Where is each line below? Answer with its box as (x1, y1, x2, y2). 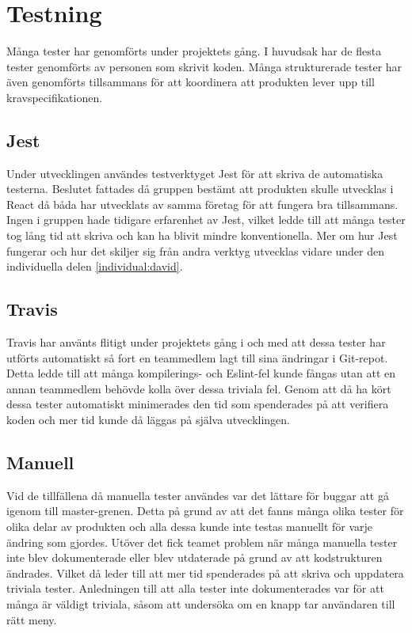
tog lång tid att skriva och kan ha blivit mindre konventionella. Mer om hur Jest (6, 227, 398, 244)
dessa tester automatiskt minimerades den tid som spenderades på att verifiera (6, 396, 389, 412)
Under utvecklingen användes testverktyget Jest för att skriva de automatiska (6, 165, 383, 181)
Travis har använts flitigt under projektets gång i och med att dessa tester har (6, 334, 386, 351)
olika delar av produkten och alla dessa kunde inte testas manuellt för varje (6, 518, 373, 535)
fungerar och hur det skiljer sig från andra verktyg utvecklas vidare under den (6, 242, 385, 259)
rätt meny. (6, 611, 57, 627)
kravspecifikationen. (6, 89, 103, 105)
